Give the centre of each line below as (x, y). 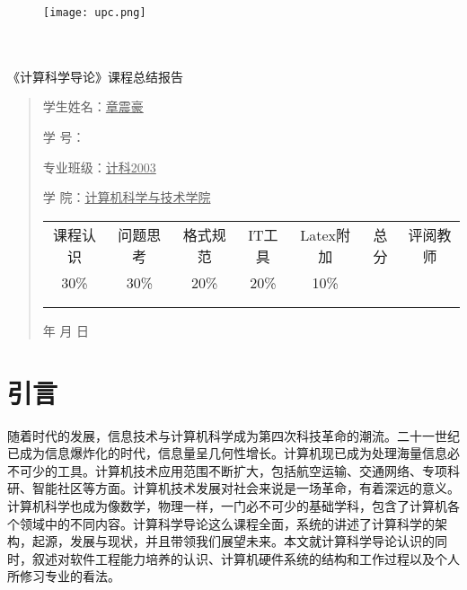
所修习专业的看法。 (64, 576)
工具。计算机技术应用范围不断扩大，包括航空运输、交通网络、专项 (252, 470)
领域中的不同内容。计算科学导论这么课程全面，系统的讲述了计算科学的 (227, 523)
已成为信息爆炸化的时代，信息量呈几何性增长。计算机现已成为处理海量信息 (227, 453)
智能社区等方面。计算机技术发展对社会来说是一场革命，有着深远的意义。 (246, 488)
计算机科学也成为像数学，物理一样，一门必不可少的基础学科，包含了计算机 (227, 505)
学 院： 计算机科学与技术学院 (127, 197)
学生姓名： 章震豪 (93, 106)
